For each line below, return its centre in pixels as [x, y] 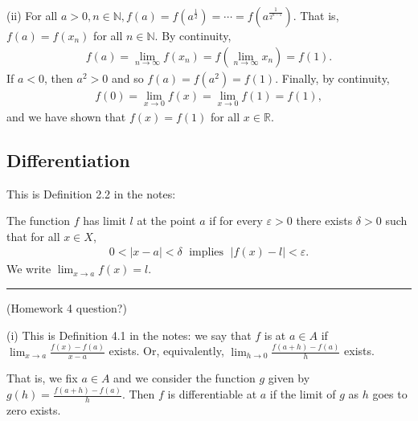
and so [127, 78]
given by [289, 378]
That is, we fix [42, 378]
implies [207, 253]
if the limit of [303, 394]
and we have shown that [66, 116]
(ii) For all [32, 15]
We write [29, 269]
